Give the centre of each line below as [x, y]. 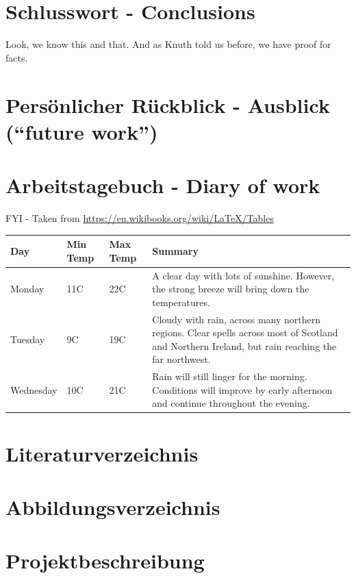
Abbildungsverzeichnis [113, 507]
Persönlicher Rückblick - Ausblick [168, 104]
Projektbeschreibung [105, 561]
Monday [27, 289]
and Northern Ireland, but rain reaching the [244, 345]
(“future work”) [82, 131]
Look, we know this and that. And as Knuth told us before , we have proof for [168, 44]
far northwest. [181, 359]
